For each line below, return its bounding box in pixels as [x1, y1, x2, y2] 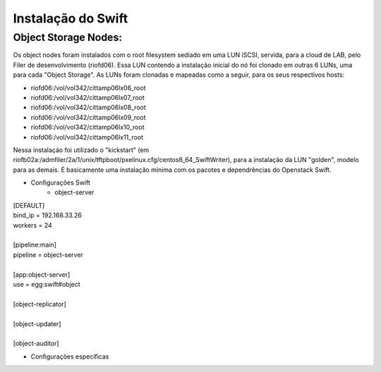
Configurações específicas [30, 352, 109, 361]
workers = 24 [13, 221, 52, 229]
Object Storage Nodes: [13, 31, 123, 44]
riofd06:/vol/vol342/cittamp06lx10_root [30, 123, 145, 132]
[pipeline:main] [13, 240, 56, 249]
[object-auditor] [13, 339, 59, 348]
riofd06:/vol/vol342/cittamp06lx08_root [30, 103, 146, 112]
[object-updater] [13, 319, 61, 328]
